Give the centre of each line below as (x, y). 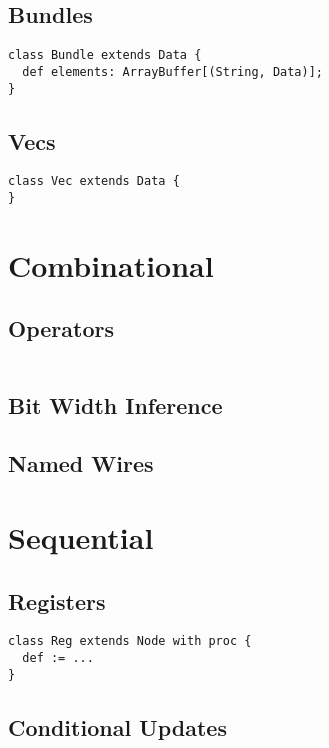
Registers (57, 600)
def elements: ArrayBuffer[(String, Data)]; (172, 71)
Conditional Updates (117, 726)
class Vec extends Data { (94, 181)
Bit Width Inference (115, 404)
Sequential (81, 537)
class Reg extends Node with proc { (130, 641)
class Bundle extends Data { (105, 55)
